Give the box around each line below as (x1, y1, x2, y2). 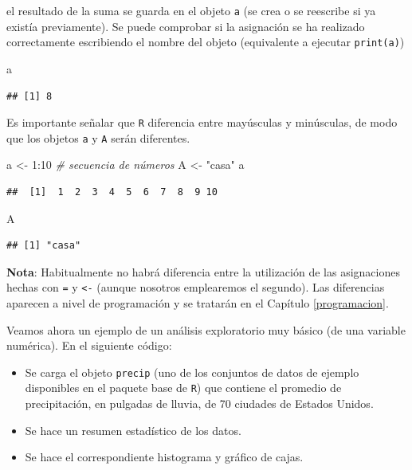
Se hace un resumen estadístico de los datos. (25, 421, 241, 438)
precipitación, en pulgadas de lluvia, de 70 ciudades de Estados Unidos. (25, 395, 374, 412)
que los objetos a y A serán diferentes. (6, 129, 190, 146)
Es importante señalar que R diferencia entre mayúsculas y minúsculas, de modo (6, 114, 398, 131)
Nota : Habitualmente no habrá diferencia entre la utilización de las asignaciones (6, 263, 400, 280)
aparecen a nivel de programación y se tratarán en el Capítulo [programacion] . (6, 295, 389, 311)
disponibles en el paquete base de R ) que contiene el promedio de (25, 379, 342, 396)
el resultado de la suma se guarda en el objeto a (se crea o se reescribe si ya (6, 2, 376, 18)
